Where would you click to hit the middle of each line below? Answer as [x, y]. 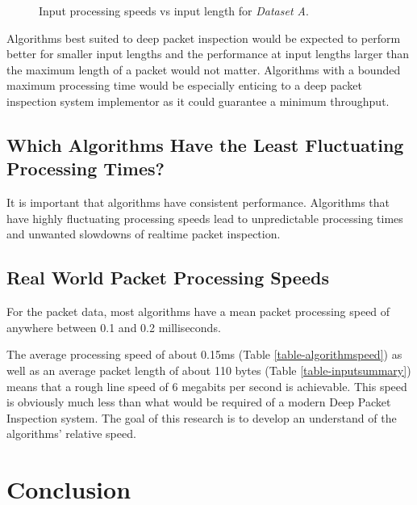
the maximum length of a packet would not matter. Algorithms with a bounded [204, 69]
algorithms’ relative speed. [71, 433]
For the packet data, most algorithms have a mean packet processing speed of [198, 311]
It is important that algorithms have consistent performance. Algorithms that [198, 202]
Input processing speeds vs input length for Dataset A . [174, 11]
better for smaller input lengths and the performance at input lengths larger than [208, 54]
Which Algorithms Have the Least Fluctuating [205, 144]
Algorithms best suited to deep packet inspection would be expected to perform [204, 38]
